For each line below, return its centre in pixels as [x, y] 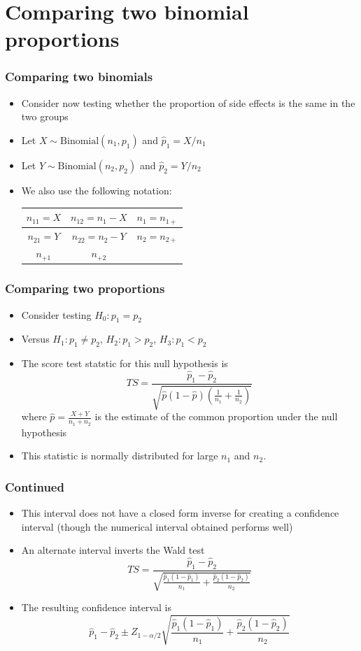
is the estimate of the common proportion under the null [216, 416]
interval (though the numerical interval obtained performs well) [157, 526]
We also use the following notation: [97, 190]
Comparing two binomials [79, 77]
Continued [35, 486]
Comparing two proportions [85, 288]
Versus [35, 339]
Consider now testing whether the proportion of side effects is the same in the [188, 102]
